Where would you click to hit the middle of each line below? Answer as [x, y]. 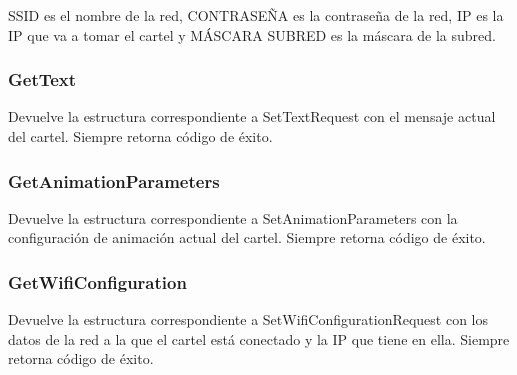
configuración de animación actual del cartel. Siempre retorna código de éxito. [247, 237]
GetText [42, 79]
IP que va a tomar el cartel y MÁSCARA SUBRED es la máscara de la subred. [252, 34]
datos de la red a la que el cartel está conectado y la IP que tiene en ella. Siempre [259, 338]
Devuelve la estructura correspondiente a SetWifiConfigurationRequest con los [248, 319]
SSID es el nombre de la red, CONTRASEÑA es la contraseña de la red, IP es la [256, 15]
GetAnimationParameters [114, 180]
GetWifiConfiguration [97, 281]
